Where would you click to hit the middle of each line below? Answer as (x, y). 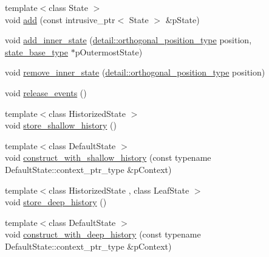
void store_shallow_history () (61, 125)
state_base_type (36, 51)
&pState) (182, 19)
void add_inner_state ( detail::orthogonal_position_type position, (128, 40)
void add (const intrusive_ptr (60, 19)
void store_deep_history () (56, 202)
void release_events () (46, 92)
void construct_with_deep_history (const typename (103, 234)
